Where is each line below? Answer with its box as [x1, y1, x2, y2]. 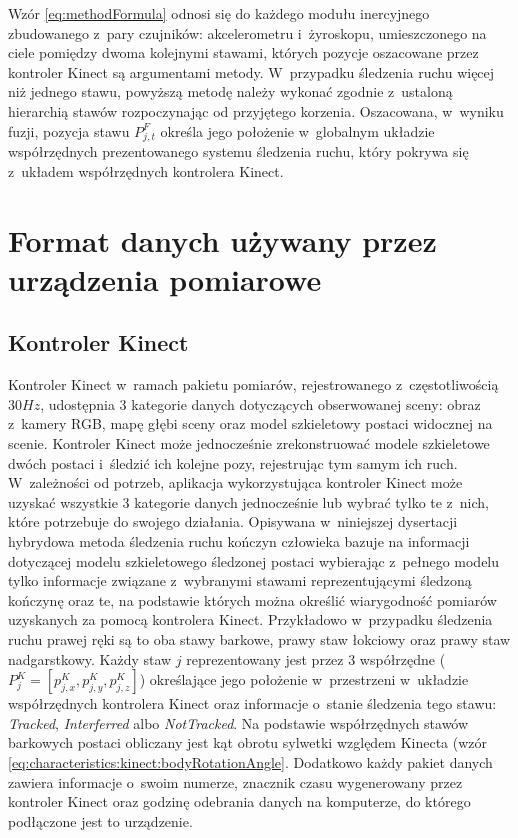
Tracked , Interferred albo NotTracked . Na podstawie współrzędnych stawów [8, 712, 469, 733]
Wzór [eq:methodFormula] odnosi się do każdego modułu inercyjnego [8, 3, 430, 23]
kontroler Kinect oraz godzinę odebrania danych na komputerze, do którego [8, 791, 471, 812]
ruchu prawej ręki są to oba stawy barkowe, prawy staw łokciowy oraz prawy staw [8, 628, 511, 649]
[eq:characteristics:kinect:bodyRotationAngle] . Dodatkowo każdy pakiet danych [8, 751, 493, 772]
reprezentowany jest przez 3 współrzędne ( [186, 648, 446, 669]
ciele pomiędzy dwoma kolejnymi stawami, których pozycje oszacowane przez [8, 42, 479, 63]
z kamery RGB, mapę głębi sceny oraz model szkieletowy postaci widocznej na [8, 413, 493, 434]
